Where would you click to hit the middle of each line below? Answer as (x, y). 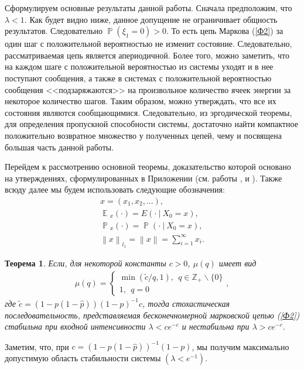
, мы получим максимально (240, 346)
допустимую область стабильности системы (83, 358)
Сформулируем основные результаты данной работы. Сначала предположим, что (148, 8)
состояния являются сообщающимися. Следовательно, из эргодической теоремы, (148, 112)
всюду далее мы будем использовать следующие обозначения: (115, 189)
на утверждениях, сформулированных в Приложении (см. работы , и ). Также (144, 178)
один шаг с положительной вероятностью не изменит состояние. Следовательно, (148, 44)
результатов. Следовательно (54, 31)
